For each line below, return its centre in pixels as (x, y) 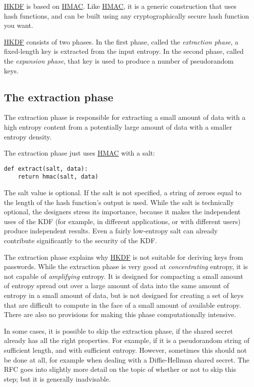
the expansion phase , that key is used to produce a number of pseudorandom (119, 60)
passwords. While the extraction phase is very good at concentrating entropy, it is (126, 266)
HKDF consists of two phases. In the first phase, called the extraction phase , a (121, 41)
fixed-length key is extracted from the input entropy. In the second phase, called (124, 51)
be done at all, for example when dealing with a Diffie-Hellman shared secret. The (127, 359)
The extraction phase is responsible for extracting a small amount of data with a (125, 117)
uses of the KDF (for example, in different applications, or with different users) (122, 221)
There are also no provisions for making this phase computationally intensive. (120, 314)
